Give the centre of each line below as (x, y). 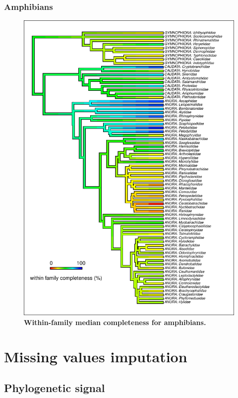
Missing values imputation (96, 356)
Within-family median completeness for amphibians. (115, 322)
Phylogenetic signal (55, 388)
